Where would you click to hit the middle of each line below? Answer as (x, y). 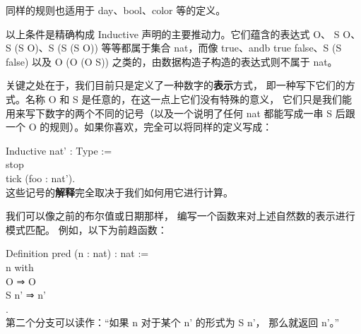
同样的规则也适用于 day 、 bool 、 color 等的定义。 (116, 10)
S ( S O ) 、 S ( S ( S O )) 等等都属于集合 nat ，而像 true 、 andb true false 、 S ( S (174, 48)
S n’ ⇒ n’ (26, 295)
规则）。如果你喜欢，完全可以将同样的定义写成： (161, 127)
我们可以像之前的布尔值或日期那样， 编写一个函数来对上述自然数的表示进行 (180, 216)
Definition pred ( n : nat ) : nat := (77, 253)
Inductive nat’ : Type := (59, 150)
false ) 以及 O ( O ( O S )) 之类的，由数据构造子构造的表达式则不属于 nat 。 (172, 61)
